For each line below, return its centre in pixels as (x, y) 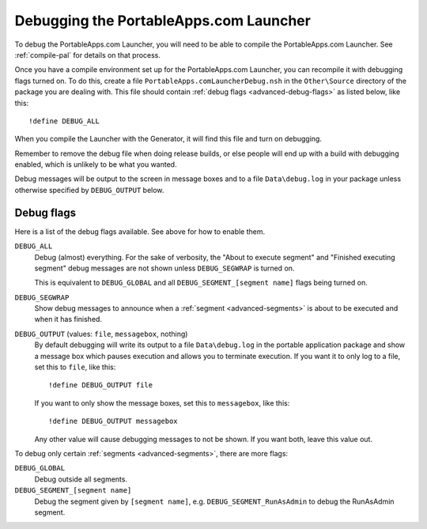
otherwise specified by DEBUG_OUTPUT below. (89, 190)
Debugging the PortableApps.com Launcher (163, 21)
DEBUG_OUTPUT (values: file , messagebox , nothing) (101, 334)
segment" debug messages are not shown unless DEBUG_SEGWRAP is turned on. (164, 268)
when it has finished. (68, 319)
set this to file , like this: (75, 367)
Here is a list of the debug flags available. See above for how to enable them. (140, 231)
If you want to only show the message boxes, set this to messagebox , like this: (162, 402)
